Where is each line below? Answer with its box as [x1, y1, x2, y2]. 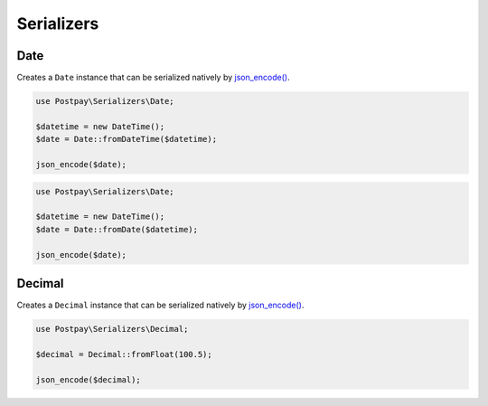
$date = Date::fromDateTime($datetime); [35, 134, 217, 145]
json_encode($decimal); [35, 374, 142, 384]
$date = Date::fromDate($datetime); [35, 224, 199, 234]
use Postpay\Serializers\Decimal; [35, 324, 189, 335]
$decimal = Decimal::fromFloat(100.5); [35, 349, 212, 359]
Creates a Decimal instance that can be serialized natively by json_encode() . [16, 299, 305, 311]
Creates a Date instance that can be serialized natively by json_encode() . [16, 72, 290, 83]
